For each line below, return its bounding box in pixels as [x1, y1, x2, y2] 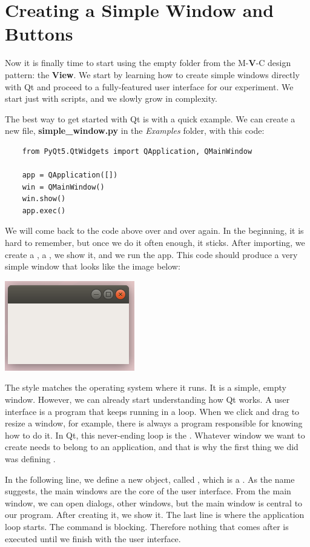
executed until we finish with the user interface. [5, 532, 181, 545]
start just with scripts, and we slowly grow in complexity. [5, 92, 217, 105]
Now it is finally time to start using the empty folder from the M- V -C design [5, 56, 291, 69]
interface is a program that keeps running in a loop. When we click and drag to [5, 405, 300, 417]
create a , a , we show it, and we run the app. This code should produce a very [5, 248, 298, 260]
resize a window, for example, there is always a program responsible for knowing [5, 417, 303, 429]
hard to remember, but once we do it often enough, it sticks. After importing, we [5, 236, 305, 249]
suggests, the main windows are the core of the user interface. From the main [5, 485, 291, 497]
